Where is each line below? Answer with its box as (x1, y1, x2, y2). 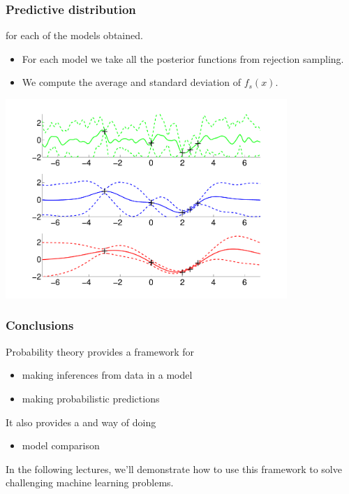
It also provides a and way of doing (6, 414, 156, 429)
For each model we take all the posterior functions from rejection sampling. (22, 51, 344, 66)
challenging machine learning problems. (6, 475, 174, 490)
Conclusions (6, 317, 74, 334)
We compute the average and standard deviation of (22, 75, 242, 89)
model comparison (22, 438, 100, 453)
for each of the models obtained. (6, 28, 143, 43)
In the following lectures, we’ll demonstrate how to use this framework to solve (6, 461, 342, 476)
